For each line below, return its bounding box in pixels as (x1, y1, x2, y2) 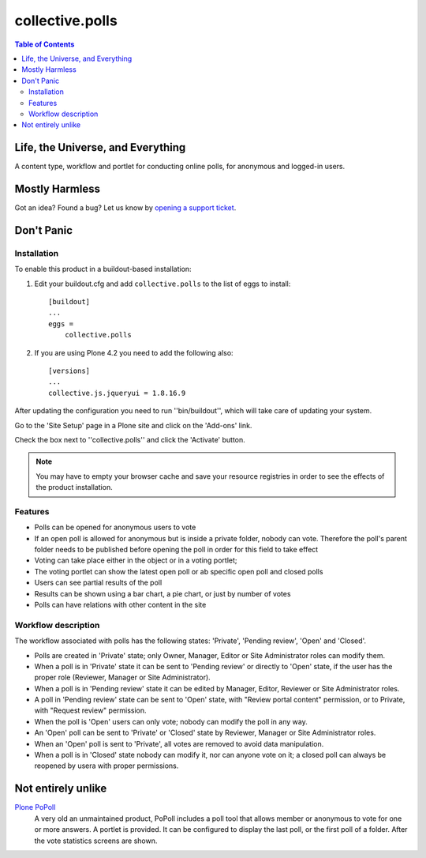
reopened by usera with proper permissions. (34, 761, 179, 770)
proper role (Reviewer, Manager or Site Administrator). (34, 672, 211, 683)
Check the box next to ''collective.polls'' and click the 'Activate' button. (14, 435, 246, 444)
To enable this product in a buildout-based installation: (14, 265, 192, 274)
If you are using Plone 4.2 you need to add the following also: (34, 348, 234, 357)
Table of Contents (14, 40, 75, 49)
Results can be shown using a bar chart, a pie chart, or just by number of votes (34, 589, 291, 598)
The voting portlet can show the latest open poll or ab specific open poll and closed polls (34, 566, 323, 576)
